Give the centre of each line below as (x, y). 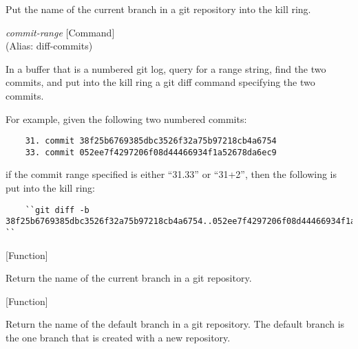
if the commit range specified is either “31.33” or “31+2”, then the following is (171, 174)
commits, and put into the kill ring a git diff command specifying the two (160, 82)
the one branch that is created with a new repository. (118, 337)
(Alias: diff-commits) (49, 46)
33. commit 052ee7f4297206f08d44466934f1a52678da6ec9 (151, 152)
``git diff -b (57, 210)
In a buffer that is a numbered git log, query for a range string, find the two (166, 68)
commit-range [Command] (60, 32)
